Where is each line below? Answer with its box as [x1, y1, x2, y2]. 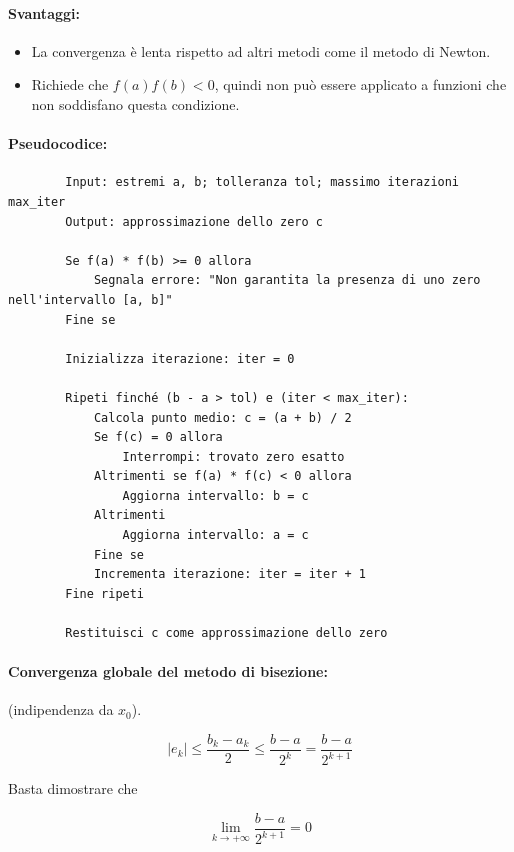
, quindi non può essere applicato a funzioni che [214, 74, 507, 95]
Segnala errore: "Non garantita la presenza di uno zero [93, 273, 481, 288]
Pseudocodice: [8, 133, 108, 154]
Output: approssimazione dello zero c [65, 214, 323, 229]
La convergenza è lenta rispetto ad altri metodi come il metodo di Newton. [31, 40, 491, 61]
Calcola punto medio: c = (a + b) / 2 [93, 410, 352, 425]
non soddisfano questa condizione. [31, 93, 240, 114]
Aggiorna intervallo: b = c [122, 488, 309, 503]
